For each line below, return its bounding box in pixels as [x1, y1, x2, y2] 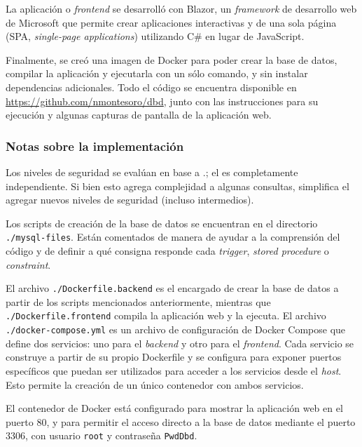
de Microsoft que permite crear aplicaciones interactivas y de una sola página [6, 15, 337, 29]
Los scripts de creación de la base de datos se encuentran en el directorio [6, 215, 318, 230]
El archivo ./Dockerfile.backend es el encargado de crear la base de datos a [6, 281, 339, 295]
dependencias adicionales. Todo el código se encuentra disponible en [6, 79, 297, 94]
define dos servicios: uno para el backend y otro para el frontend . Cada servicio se [6, 335, 354, 350]
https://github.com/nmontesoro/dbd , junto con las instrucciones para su [6, 93, 319, 108]
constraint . [6, 257, 51, 272]
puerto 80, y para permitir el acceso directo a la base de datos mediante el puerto [6, 414, 356, 429]
